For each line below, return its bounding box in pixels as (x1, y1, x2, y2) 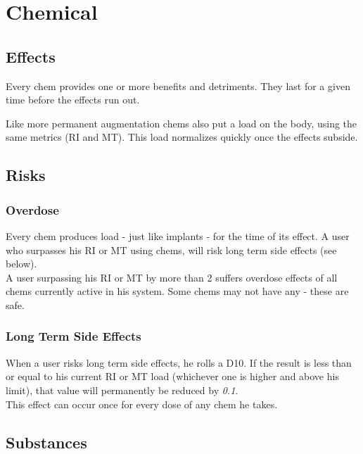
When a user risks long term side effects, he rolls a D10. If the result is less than (6, 355, 352, 370)
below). (6, 256, 37, 271)
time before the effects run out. (6, 92, 140, 107)
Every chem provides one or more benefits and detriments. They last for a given (6, 78, 350, 93)
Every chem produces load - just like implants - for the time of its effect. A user (6, 228, 350, 243)
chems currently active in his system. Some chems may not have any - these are (6, 284, 349, 298)
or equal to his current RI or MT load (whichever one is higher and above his (6, 369, 339, 384)
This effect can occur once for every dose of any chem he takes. (6, 396, 278, 411)
